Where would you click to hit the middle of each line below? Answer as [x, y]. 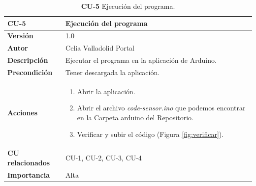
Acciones [23, 113]
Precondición [30, 72]
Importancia [29, 174]
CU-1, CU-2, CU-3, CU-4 [104, 158]
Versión [20, 36]
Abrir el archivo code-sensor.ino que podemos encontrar [161, 108]
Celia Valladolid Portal [100, 48]
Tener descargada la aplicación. [113, 72]
